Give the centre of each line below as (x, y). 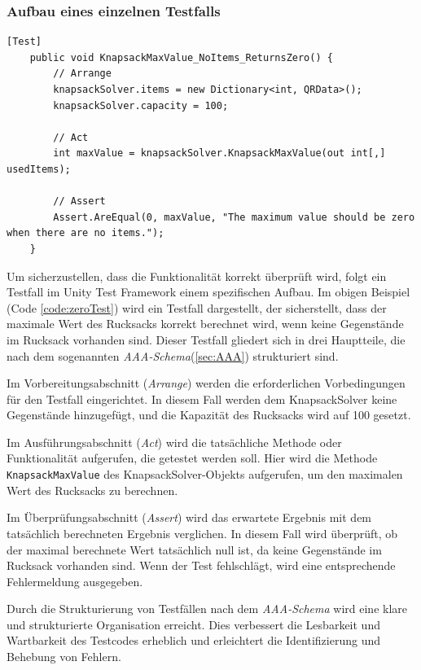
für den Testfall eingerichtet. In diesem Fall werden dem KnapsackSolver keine (202, 398)
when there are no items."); (86, 233)
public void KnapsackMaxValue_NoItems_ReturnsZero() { (181, 57)
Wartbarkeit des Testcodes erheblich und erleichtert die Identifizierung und (193, 640)
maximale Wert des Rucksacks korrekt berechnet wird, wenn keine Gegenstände (205, 324)
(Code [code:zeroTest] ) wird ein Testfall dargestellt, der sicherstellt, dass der (197, 307)
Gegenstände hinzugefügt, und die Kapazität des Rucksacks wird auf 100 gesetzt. (209, 415)
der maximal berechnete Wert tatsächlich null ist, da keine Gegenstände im (194, 549)
